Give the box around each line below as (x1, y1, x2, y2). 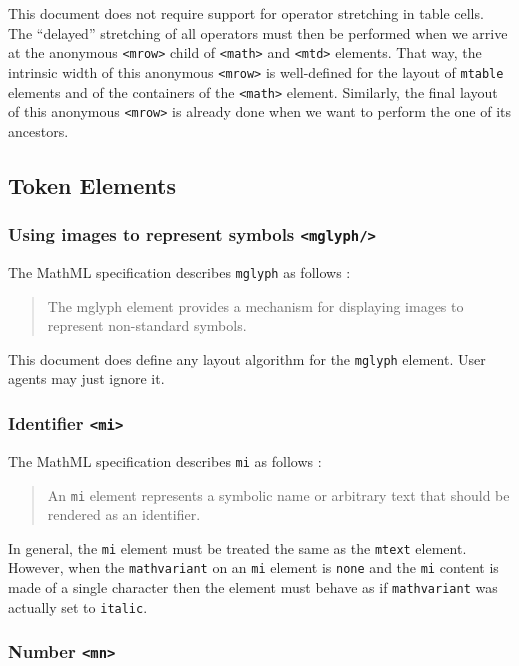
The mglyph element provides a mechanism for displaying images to (47, 295, 464, 316)
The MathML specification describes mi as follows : (8, 450, 322, 471)
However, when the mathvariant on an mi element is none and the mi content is (8, 557, 499, 578)
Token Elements (8, 169, 176, 200)
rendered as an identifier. (47, 504, 201, 525)
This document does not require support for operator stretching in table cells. (8, 3, 484, 23)
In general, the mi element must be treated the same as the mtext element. (8, 537, 467, 558)
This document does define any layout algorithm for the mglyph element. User (8, 348, 486, 369)
